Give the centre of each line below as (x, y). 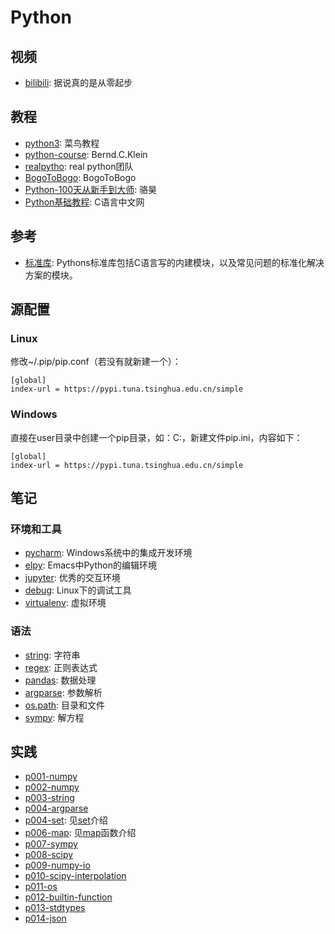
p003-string (49, 798)
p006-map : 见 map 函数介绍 (80, 833)
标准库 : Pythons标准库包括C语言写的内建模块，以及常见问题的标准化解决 (174, 262)
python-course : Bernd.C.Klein (86, 154)
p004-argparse (56, 808)
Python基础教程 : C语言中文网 (84, 202)
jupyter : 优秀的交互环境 (72, 578)
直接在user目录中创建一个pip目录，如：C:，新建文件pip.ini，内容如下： (156, 437)
